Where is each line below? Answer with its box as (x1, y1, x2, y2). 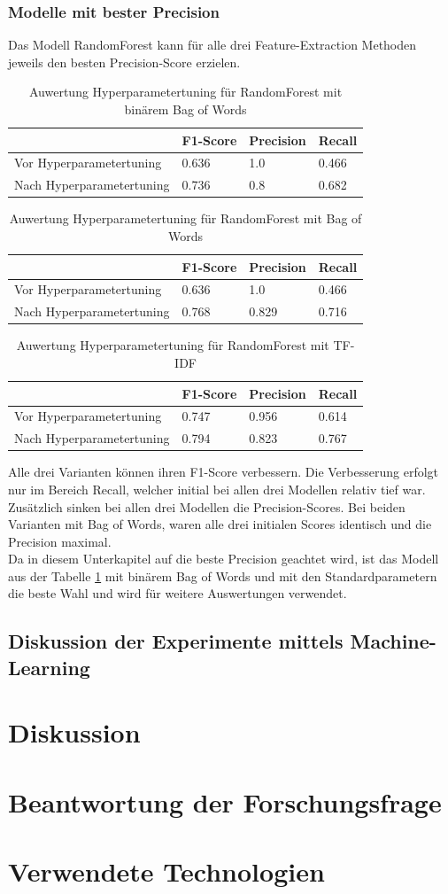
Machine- (350, 627, 436, 655)
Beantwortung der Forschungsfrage (8, 783, 442, 820)
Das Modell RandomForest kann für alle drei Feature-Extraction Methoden (8, 35, 417, 54)
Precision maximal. (8, 532, 112, 550)
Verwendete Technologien (8, 853, 325, 890)
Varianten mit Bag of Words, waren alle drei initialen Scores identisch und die (8, 515, 432, 533)
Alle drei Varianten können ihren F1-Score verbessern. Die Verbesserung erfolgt (8, 463, 439, 481)
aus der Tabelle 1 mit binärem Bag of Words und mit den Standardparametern (8, 566, 437, 585)
